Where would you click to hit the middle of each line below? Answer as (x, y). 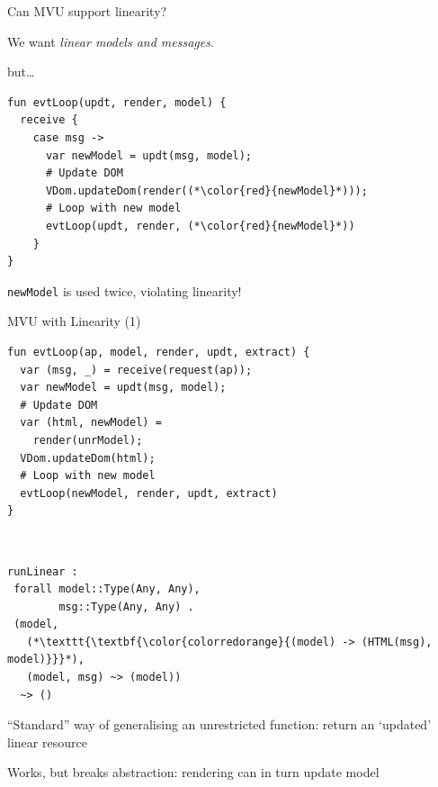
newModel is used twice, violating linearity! (125, 290)
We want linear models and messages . (111, 41)
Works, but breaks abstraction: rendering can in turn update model (193, 772)
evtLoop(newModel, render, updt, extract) (149, 493)
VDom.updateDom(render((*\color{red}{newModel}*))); (206, 190)
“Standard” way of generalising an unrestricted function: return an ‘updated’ (219, 724)
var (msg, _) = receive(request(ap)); (136, 370)
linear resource (47, 742)
